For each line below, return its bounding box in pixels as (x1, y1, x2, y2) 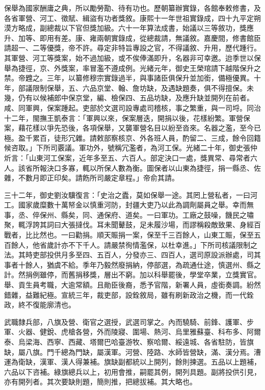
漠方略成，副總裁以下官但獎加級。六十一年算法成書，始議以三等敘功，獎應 (4, 22, 254, 33)
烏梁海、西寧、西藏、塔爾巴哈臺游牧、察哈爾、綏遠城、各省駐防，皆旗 (18, 336, 254, 347)
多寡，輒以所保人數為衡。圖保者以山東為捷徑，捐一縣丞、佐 (61, 162, 261, 173)
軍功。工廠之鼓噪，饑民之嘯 (161, 209, 254, 220)
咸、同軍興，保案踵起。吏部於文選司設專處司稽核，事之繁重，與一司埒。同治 (4, 102, 261, 113)
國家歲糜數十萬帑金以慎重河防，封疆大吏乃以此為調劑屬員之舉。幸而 (18, 199, 247, 210)
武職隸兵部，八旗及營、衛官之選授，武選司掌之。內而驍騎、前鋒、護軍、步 (4, 316, 254, 327)
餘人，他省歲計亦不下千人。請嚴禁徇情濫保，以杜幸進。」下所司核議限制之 (11, 239, 257, 250)
